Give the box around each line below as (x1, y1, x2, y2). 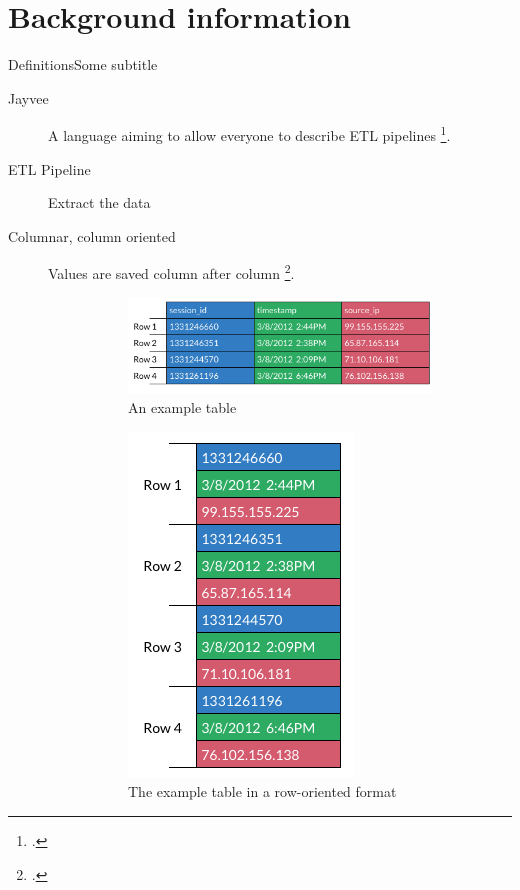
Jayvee (8, 87, 49, 108)
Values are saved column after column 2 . (48, 260, 295, 283)
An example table (128, 397, 237, 418)
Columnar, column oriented (8, 225, 176, 246)
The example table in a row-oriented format (128, 781, 397, 802)
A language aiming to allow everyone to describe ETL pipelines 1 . (48, 122, 451, 145)
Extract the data (48, 192, 151, 213)
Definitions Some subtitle (8, 54, 158, 75)
